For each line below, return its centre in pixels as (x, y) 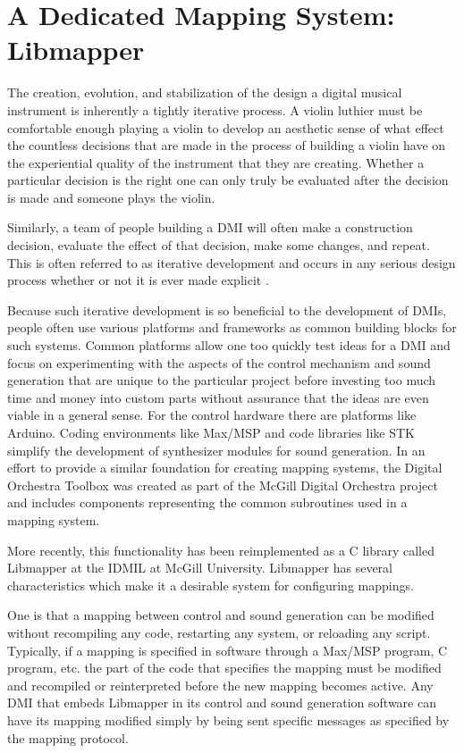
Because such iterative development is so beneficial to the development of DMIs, (227, 310)
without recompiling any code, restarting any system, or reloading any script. (219, 632)
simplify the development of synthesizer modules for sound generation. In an (216, 450)
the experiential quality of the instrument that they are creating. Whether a (216, 162)
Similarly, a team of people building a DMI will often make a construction (210, 227)
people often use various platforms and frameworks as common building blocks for (232, 327)
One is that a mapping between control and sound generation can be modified (221, 615)
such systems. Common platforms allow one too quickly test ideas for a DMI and (229, 345)
